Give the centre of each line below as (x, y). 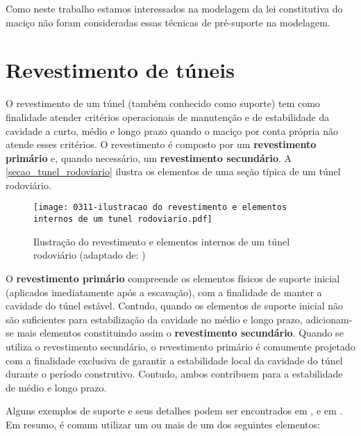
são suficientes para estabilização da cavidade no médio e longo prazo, (154, 319)
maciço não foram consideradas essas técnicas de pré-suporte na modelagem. (168, 22)
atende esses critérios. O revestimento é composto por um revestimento (161, 144)
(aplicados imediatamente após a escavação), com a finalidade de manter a (164, 292)
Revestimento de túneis (120, 70)
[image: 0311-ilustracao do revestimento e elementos (160, 208)
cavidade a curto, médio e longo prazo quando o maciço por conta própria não (172, 130)
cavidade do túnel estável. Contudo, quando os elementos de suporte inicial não (175, 306)
